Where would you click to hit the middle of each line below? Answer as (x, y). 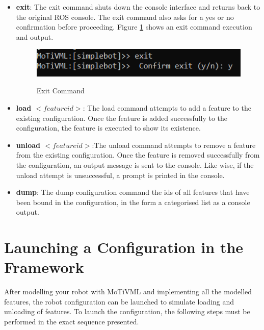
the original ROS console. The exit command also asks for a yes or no (125, 17)
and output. (35, 36)
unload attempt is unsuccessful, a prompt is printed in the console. (120, 175)
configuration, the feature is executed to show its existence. (108, 128)
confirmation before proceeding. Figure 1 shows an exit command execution (134, 27)
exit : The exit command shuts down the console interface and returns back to (138, 7)
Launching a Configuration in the (124, 247)
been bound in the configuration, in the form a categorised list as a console (133, 202)
